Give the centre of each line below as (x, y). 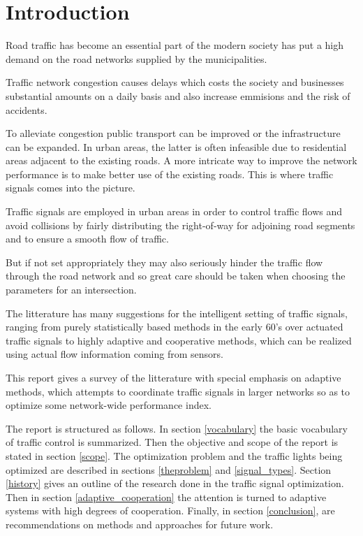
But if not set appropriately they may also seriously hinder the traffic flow (164, 262)
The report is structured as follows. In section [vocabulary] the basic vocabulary (177, 428)
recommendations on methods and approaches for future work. (140, 524)
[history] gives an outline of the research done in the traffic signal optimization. (175, 483)
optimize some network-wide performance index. (109, 405)
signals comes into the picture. (71, 188)
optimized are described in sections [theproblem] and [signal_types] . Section (169, 469)
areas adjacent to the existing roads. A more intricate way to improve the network (181, 160)
